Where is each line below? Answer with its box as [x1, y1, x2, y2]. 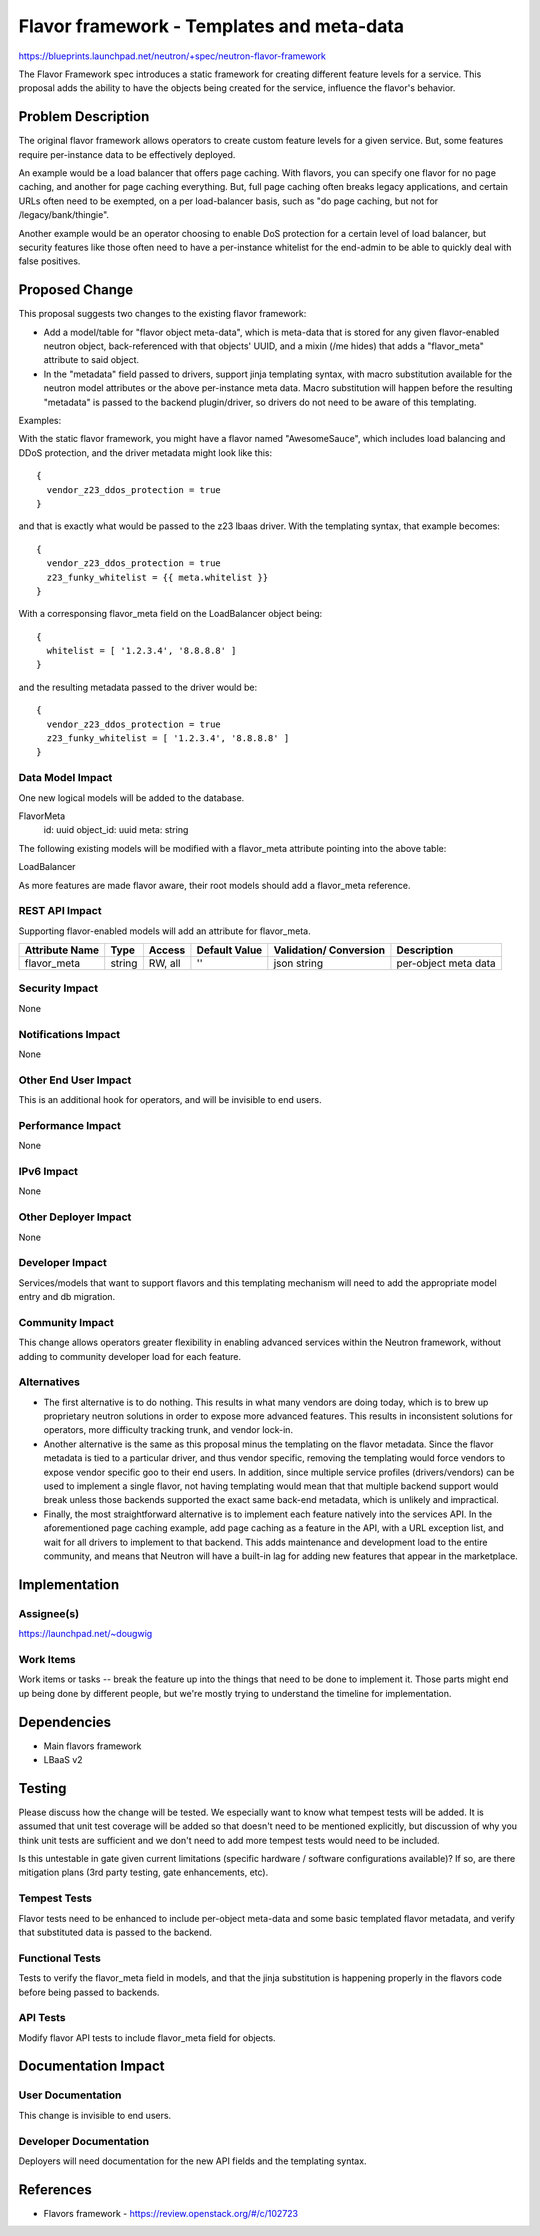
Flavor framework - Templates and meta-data [18, 15, 405, 37]
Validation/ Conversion [273, 943, 385, 957]
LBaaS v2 [43, 1753, 84, 1765]
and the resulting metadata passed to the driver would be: [18, 681, 258, 693]
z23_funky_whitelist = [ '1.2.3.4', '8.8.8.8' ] [46, 733, 290, 744]
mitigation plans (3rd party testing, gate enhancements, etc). [18, 1866, 269, 1879]
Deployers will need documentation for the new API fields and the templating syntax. [18, 2155, 367, 2167]
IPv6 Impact [18, 1164, 79, 1178]
